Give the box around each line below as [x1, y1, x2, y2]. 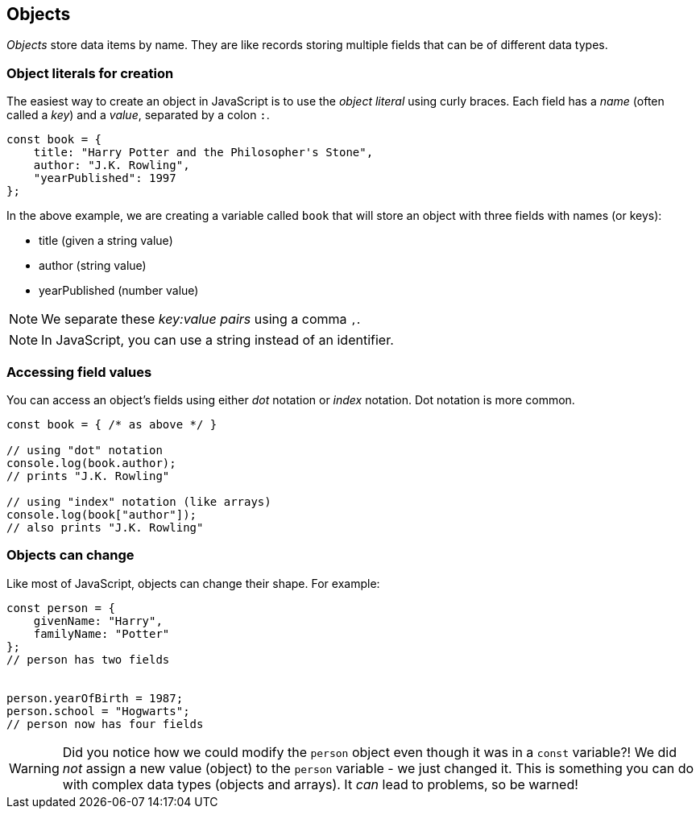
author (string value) [39, 259, 147, 273]
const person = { [6, 601, 115, 614]
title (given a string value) [39, 234, 173, 248]
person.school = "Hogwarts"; [6, 704, 190, 718]
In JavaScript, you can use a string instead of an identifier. [41, 332, 394, 349]
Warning [9, 759, 60, 776]
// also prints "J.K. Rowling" [6, 520, 204, 534]
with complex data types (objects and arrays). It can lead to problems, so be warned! [62, 776, 578, 792]
